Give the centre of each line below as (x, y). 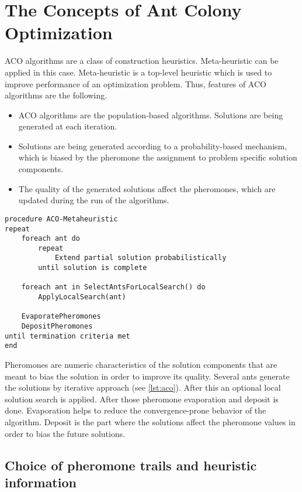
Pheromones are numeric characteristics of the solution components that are (141, 365)
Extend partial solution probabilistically (140, 258)
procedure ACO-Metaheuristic (61, 219)
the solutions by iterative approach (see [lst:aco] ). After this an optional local (143, 387)
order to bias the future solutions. (65, 433)
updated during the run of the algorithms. (94, 200)
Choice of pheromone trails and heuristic (131, 465)
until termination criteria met (67, 336)
